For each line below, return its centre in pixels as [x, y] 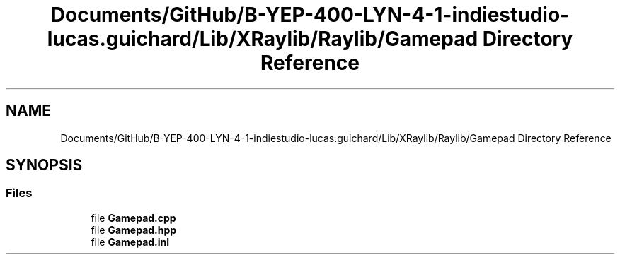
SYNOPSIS [44, 165]
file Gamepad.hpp [134, 230]
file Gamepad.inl [130, 242]
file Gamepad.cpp [133, 218]
